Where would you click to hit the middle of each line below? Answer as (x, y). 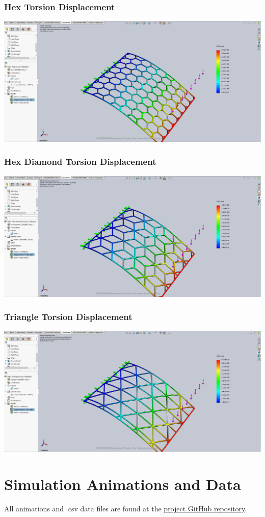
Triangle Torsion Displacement (68, 317)
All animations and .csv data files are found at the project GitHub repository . (126, 508)
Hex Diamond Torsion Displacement (80, 162)
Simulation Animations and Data (123, 484)
